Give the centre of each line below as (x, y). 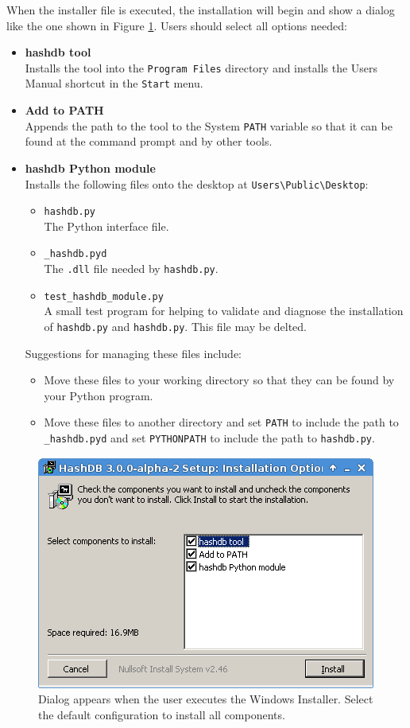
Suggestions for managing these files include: (133, 353)
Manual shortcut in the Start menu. (114, 83)
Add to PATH (64, 110)
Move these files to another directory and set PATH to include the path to (221, 422)
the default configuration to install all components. (162, 714)
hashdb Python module (90, 167)
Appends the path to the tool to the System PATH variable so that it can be (209, 125)
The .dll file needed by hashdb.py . (131, 269)
